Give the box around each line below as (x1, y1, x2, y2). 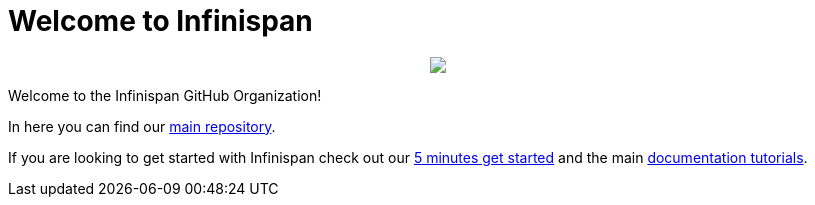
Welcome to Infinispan (8, 4, 313, 38)
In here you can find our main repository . (8, 117, 276, 135)
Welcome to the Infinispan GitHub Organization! (8, 86, 322, 104)
